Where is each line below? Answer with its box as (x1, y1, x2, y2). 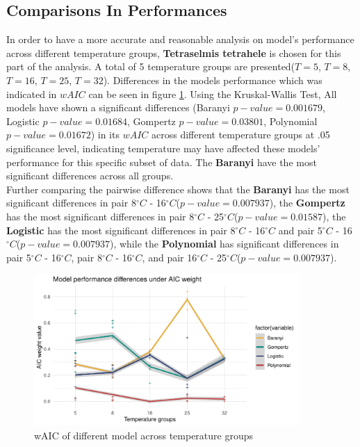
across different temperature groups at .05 (152, 127, 330, 142)
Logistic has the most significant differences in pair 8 (6, 222, 236, 237)
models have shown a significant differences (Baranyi (6, 100, 230, 115)
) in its (90, 127, 120, 142)
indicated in (6, 86, 57, 101)
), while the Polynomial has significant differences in (109, 236, 339, 251)
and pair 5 (278, 222, 322, 237)
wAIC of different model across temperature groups (34, 428, 254, 442)
